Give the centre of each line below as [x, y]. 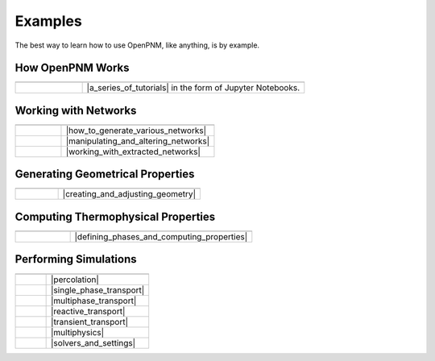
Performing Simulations [76, 259]
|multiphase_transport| [94, 301]
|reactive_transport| [88, 311]
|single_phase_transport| [98, 290]
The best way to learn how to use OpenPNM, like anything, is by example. [137, 45]
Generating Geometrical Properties [105, 174]
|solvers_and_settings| [93, 342]
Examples [48, 21]
